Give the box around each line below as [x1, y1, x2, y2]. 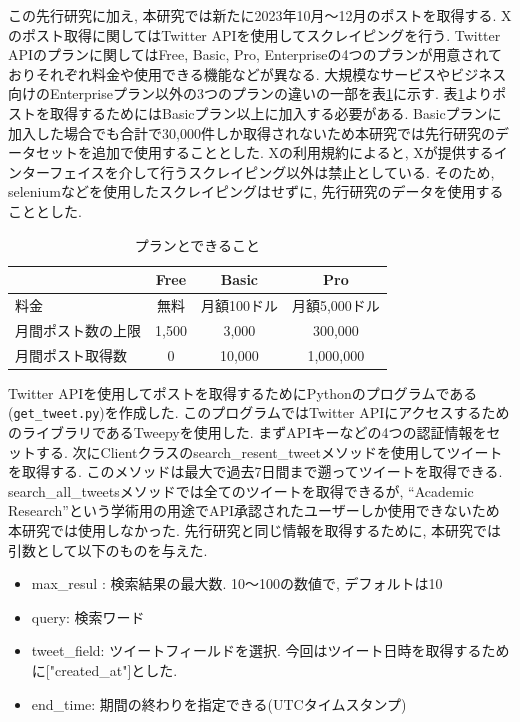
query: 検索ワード [31, 606, 145, 627]
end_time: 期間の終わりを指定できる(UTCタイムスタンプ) [31, 693, 407, 714]
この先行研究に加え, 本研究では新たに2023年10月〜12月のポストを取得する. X [8, 5, 512, 25]
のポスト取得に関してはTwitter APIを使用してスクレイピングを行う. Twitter [8, 24, 501, 45]
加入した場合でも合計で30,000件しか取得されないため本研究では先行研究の [8, 122, 495, 143]
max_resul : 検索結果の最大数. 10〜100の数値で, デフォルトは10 [31, 573, 443, 594]
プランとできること [134, 234, 261, 255]
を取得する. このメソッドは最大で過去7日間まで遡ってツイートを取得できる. [8, 461, 503, 482]
